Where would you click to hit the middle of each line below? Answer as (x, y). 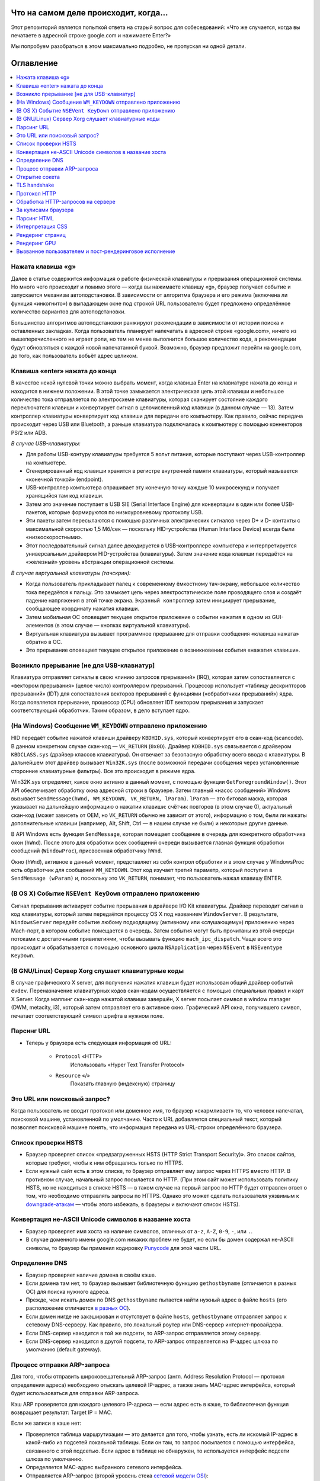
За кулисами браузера (45, 210)
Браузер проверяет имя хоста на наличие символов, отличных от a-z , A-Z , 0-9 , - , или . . (139, 1231)
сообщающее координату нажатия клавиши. (82, 609)
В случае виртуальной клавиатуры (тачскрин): (71, 573)
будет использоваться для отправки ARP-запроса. (75, 1393)
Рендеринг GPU (36, 243)
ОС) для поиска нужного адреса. (68, 1291)
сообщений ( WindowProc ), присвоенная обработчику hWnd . (87, 851)
